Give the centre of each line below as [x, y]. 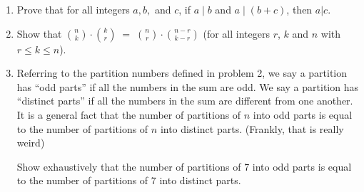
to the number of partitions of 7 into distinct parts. [129, 180]
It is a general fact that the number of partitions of [129, 114]
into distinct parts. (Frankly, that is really [252, 128]
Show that [39, 33]
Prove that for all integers [73, 9]
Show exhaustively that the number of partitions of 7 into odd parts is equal [184, 166]
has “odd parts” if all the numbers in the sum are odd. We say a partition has [187, 86]
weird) [31, 143]
